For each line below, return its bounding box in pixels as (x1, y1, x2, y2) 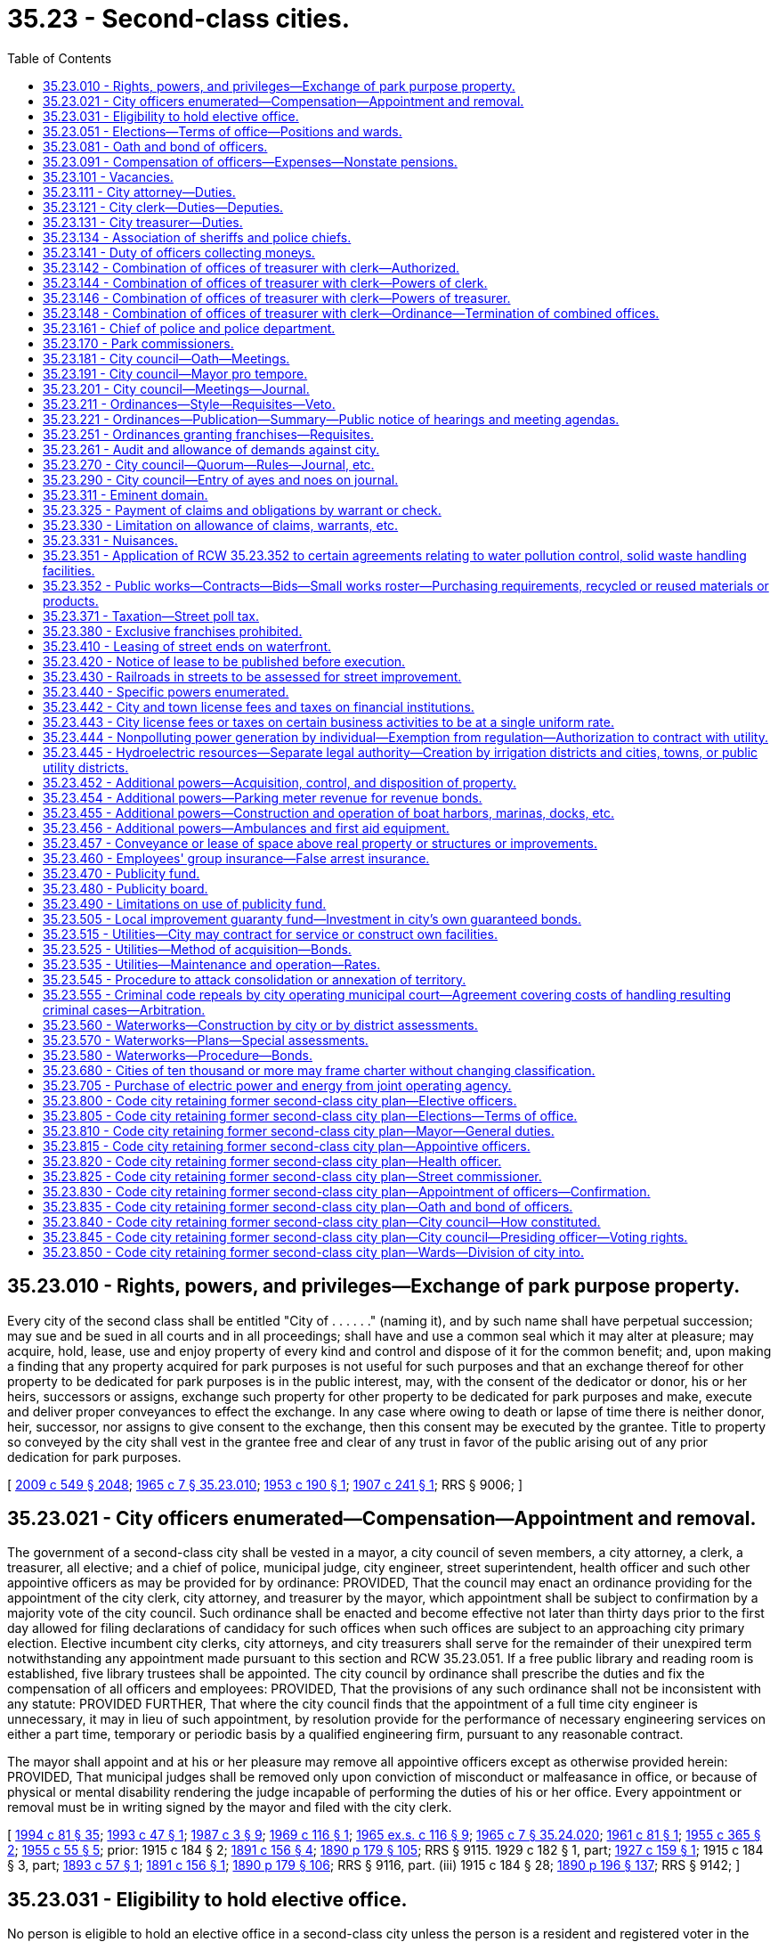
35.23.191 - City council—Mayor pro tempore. (43, 365, 308, 381)
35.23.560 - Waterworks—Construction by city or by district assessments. (43, 1016, 478, 1032)
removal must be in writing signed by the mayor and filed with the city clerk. (7, 1799, 452, 1816)
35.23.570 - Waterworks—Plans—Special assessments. (43, 1032, 369, 1048)
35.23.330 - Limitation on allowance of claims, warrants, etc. (43, 517, 399, 533)
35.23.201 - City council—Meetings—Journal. (43, 380, 310, 396)
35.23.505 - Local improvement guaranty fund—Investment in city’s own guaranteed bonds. (43, 910, 581, 926)
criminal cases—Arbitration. (43, 1001, 206, 1017)
